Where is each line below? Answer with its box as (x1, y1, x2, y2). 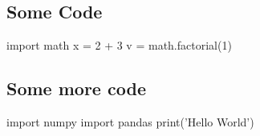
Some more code (6, 76, 146, 101)
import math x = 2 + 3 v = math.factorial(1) (6, 37, 232, 54)
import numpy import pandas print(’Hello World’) (6, 114, 254, 130)
